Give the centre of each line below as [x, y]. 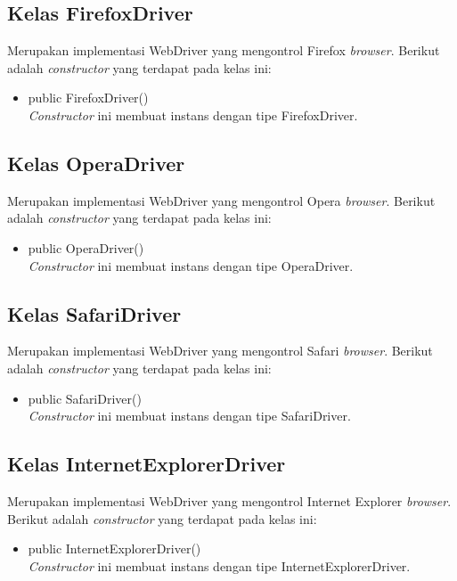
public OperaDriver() [86, 247]
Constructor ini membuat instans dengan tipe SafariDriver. [189, 416]
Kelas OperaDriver [96, 163]
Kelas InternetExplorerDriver [147, 464]
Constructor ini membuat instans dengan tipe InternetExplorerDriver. [219, 565]
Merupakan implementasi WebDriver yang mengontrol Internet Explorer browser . [229, 500]
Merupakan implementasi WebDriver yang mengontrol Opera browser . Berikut [221, 200]
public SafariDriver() [85, 398]
